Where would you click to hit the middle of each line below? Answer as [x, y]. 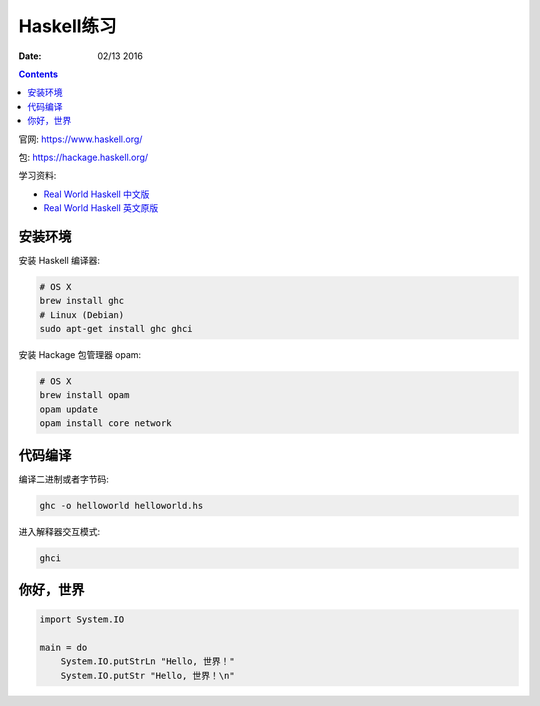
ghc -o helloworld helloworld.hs [121, 505]
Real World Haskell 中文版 [96, 194]
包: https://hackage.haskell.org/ [83, 157]
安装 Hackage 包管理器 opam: [80, 355]
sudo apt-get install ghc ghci [116, 329]
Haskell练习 [67, 26]
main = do [63, 648]
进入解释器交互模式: [59, 531]
